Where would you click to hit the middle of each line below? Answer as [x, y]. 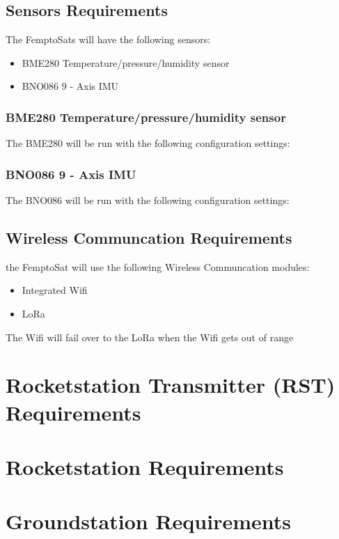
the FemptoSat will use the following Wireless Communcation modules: [158, 266]
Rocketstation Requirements [145, 466]
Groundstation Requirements [148, 521]
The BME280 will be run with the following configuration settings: [148, 143]
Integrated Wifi [55, 290]
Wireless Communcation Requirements [149, 237]
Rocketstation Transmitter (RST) [171, 385]
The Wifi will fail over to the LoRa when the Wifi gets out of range [150, 337]
